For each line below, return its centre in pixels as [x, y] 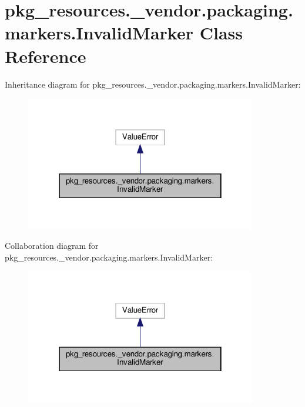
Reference [46, 56]
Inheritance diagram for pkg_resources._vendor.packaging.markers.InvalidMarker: [153, 84]
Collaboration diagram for [52, 246]
